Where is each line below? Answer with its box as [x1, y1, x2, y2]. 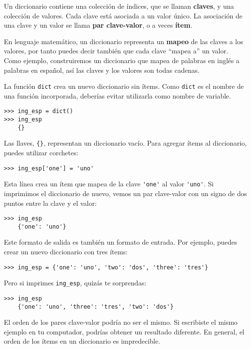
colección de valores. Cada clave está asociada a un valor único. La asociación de [4, 10, 243, 20]
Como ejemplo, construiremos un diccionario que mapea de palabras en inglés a [4, 55, 239, 65]
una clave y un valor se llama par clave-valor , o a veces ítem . [4, 20, 192, 30]
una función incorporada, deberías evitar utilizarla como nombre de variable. [4, 90, 231, 100]
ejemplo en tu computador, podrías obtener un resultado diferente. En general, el [4, 326, 245, 336]
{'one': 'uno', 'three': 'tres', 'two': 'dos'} [17, 303, 174, 310]
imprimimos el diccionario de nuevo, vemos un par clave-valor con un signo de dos [4, 188, 247, 198]
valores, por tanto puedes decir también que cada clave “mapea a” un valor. [4, 46, 228, 56]
